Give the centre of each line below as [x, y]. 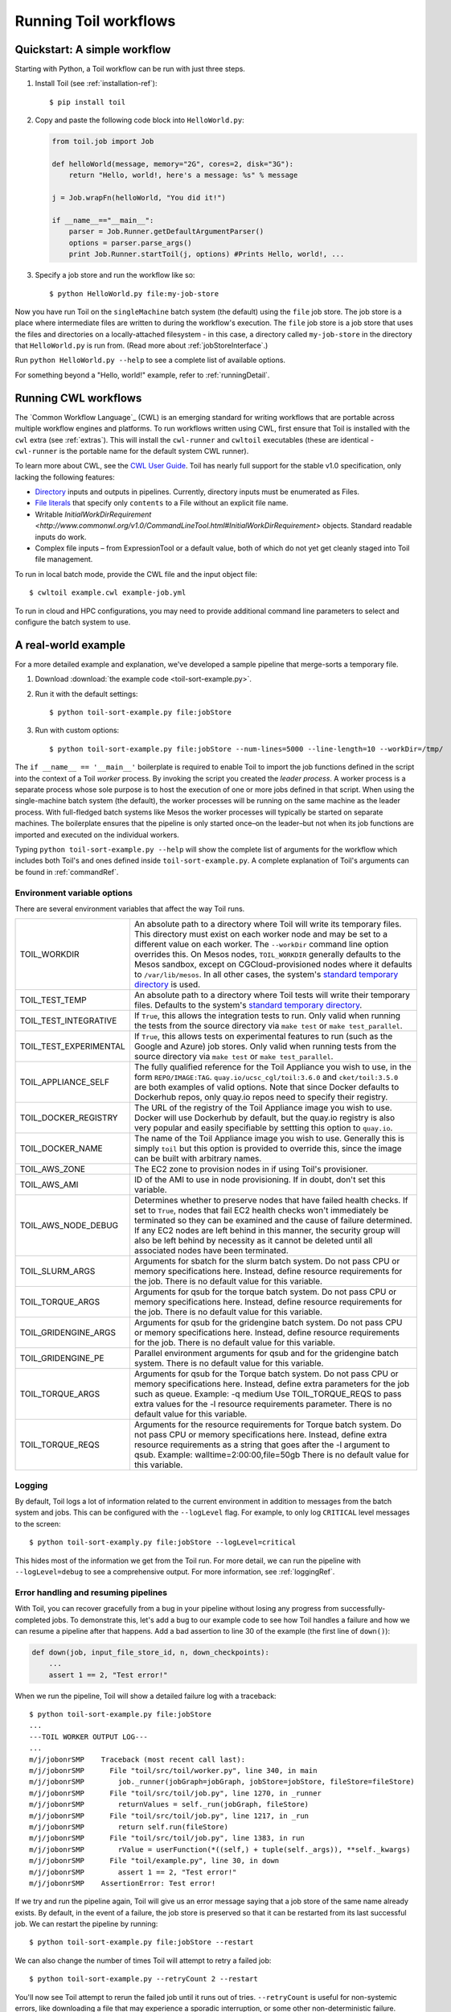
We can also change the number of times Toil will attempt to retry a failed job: [143, 1960]
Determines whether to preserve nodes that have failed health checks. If [271, 1201]
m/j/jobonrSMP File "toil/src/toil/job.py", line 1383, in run [167, 1838]
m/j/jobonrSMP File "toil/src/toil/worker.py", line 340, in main [173, 1771]
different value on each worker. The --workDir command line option [261, 944]
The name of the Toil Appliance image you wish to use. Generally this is [269, 1139]
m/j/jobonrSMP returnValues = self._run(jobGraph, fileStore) [169, 1804]
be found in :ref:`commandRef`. [67, 872]
